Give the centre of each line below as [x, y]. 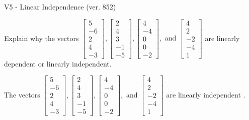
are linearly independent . [206, 94]
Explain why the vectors [41, 38]
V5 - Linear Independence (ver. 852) [60, 6]
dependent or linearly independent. [58, 63]
